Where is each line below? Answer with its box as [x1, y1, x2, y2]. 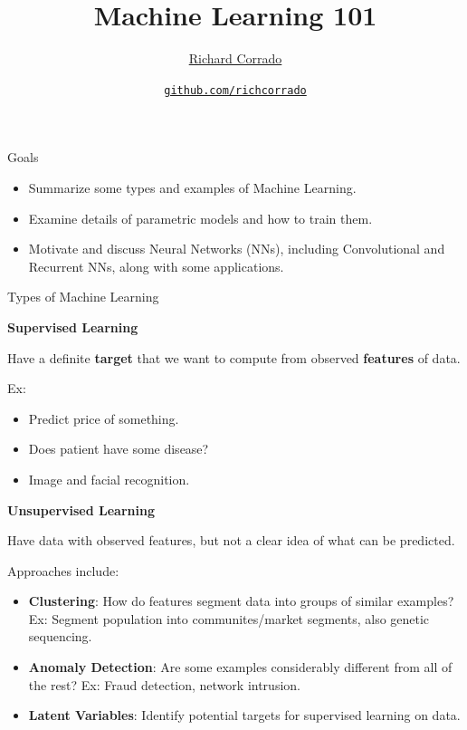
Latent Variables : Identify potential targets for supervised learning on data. [28, 706, 461, 725]
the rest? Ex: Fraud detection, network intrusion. [28, 675, 300, 694]
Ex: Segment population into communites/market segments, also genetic [28, 609, 430, 628]
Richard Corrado [188, 49, 282, 68]
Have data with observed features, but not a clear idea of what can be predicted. [7, 531, 455, 550]
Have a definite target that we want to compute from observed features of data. [7, 348, 461, 367]
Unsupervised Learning [7, 500, 155, 519]
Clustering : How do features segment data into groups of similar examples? [28, 591, 454, 610]
